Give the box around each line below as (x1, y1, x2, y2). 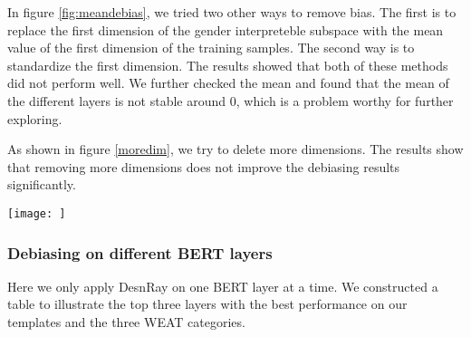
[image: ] (7, 207, 66, 220)
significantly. (7, 175, 76, 194)
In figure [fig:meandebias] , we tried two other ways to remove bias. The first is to (7, 3, 457, 21)
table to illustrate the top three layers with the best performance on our (7, 294, 408, 313)
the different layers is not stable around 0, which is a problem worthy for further (7, 91, 454, 110)
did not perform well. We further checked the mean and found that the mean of (7, 73, 449, 92)
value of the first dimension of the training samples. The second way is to (7, 38, 415, 57)
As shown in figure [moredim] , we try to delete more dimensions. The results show (7, 140, 464, 159)
